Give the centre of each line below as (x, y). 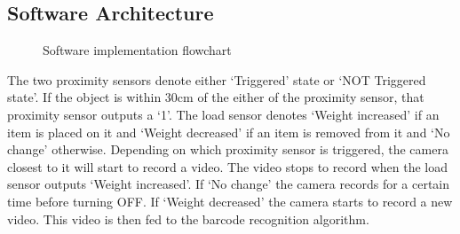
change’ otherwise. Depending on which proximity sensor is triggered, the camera (228, 149)
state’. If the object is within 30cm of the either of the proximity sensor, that (216, 97)
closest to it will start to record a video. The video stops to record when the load (227, 166)
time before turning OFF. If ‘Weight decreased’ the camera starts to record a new (230, 201)
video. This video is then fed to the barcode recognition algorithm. (188, 218)
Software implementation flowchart (137, 50)
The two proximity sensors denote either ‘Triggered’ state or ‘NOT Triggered (217, 79)
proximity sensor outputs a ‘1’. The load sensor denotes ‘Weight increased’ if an (223, 114)
